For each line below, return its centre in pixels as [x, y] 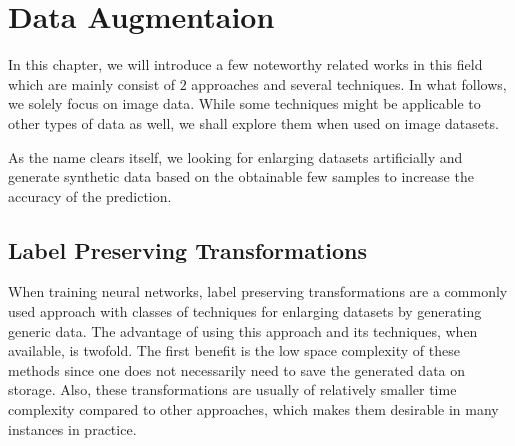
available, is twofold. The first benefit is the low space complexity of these [234, 350]
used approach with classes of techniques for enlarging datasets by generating [245, 311]
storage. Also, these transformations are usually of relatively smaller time [232, 389]
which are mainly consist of [92, 83]
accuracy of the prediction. [90, 195]
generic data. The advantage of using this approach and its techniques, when [243, 330]
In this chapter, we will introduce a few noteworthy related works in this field [245, 64]
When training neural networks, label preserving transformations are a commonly [258, 291]
